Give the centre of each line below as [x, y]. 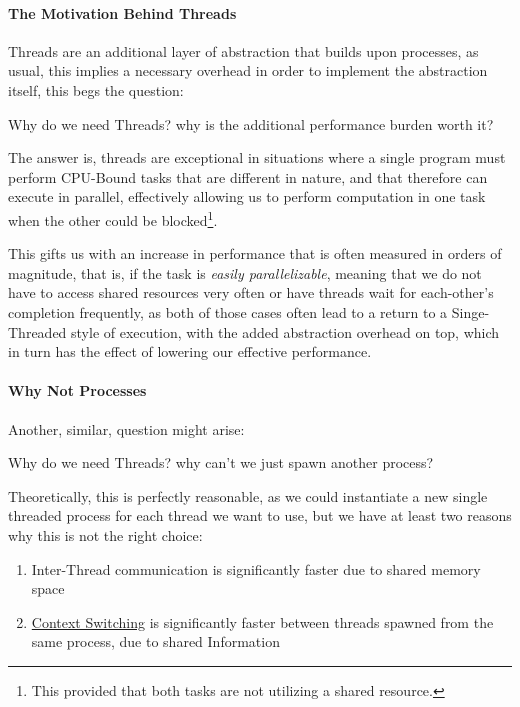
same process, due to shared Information [155, 641]
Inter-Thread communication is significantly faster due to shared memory [256, 568]
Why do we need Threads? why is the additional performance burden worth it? [251, 123]
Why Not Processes [77, 390]
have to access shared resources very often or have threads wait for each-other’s [251, 292]
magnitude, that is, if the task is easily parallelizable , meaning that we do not [245, 272]
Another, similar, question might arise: [126, 428]
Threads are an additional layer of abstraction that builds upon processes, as [243, 50]
